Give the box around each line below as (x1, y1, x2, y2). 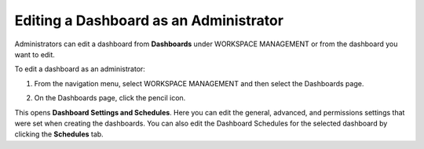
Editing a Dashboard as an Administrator (14, 12, 284, 29)
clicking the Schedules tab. (14, 129, 104, 139)
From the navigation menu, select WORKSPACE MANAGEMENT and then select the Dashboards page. (34, 78, 364, 88)
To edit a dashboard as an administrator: (14, 64, 145, 74)
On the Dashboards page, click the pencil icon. (34, 93, 186, 103)
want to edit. (14, 49, 55, 59)
